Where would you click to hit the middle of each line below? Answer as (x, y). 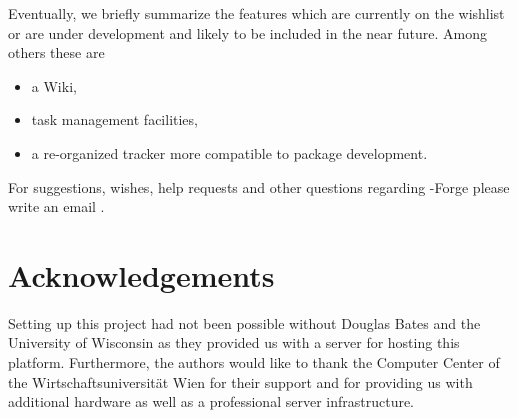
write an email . (56, 206)
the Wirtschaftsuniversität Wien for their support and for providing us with (240, 381)
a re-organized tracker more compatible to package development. (229, 152)
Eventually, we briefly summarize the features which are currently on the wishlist (256, 13)
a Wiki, (54, 85)
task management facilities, (114, 119)
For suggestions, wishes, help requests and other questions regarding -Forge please (259, 186)
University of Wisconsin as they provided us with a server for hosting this (234, 342)
